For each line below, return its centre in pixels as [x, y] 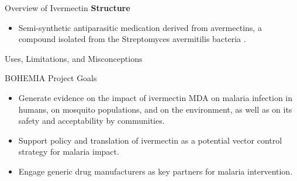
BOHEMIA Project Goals [51, 78]
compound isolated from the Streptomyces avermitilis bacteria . [132, 39]
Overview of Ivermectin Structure [68, 8]
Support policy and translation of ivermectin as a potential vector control [150, 140]
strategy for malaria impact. [69, 152]
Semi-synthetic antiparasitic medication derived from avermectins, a [140, 27]
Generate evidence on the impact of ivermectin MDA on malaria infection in [156, 97]
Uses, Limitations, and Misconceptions [74, 58]
